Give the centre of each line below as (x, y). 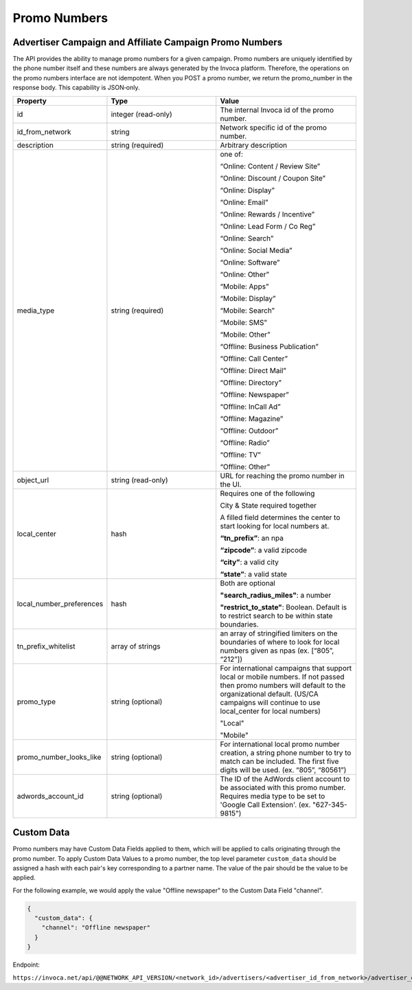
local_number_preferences (60, 603)
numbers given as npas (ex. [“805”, (277, 651)
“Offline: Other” (245, 466)
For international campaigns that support (286, 668)
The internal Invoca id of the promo (277, 110)
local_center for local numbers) (270, 711)
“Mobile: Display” (248, 298)
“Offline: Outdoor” (249, 431)
